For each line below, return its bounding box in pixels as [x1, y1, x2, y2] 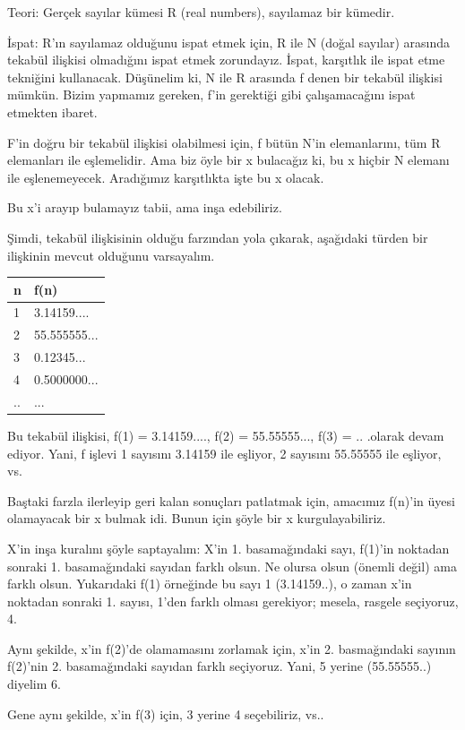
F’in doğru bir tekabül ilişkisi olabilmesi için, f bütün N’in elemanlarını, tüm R [7, 133, 441, 151]
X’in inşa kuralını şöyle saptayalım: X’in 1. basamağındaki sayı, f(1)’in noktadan [7, 538, 450, 557]
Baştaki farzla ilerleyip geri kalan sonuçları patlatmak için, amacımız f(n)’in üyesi [7, 491, 455, 510]
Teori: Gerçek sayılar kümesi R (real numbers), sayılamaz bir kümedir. [7, 3, 395, 21]
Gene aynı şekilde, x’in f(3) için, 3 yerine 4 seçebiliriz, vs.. [7, 704, 324, 723]
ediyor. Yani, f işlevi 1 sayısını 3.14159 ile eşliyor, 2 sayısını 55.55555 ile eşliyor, [7, 443, 442, 462]
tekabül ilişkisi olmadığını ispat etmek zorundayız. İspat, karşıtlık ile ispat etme [7, 50, 445, 69]
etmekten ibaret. [7, 102, 98, 121]
